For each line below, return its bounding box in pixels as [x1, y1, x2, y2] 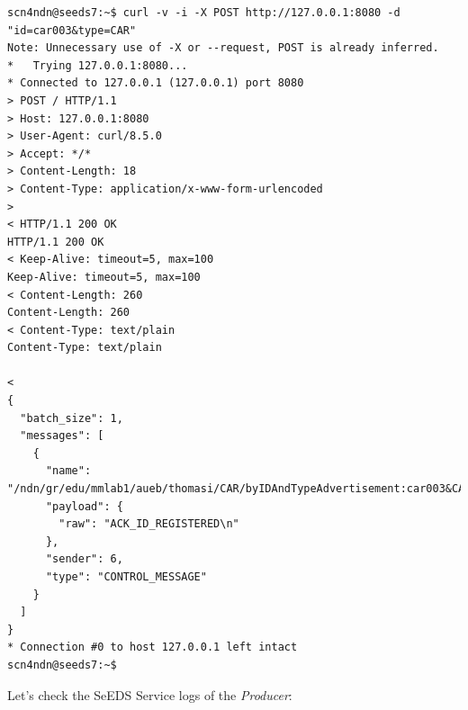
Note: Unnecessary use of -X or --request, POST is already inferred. [7, 41, 439, 55]
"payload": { [45, 499, 123, 513]
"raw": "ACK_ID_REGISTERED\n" [58, 517, 239, 531]
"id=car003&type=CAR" [7, 23, 137, 37]
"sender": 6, [45, 553, 123, 566]
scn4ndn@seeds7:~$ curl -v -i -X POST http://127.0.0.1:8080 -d [7, 6, 400, 19]
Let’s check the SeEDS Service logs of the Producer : [7, 685, 292, 704]
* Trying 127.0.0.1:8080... [7, 58, 188, 72]
